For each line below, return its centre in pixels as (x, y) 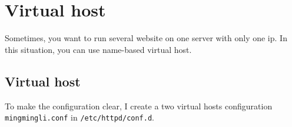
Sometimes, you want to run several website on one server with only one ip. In (146, 38)
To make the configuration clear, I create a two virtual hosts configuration (139, 106)
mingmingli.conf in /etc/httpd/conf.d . (79, 117)
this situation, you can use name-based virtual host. (98, 49)
